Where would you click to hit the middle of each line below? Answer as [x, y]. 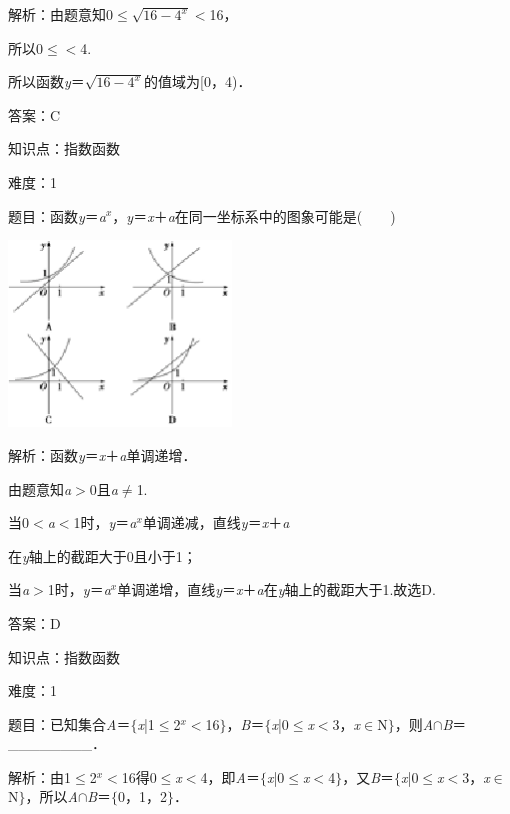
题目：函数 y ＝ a [57, 215]
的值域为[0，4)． [198, 81]
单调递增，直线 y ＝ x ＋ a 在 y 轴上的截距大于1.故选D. [276, 589]
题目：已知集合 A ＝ [69, 723]
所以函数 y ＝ [46, 81]
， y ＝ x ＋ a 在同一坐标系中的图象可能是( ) [254, 215]
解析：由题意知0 [60, 14]
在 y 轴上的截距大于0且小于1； [102, 555]
